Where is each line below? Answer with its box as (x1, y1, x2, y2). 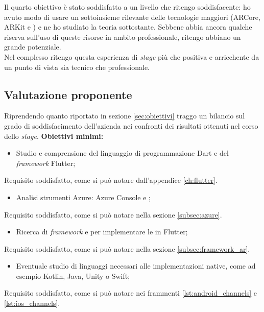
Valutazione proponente (4, 86, 132, 102)
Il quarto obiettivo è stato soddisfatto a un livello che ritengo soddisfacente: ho (4, 2, 251, 12)
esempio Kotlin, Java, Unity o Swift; (16, 270, 130, 281)
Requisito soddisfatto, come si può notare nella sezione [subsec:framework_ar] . (4, 243, 250, 254)
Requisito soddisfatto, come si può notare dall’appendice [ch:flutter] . (4, 175, 218, 185)
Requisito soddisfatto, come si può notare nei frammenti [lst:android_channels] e (4, 287, 257, 298)
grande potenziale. (4, 41, 61, 52)
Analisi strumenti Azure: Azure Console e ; (16, 191, 151, 202)
